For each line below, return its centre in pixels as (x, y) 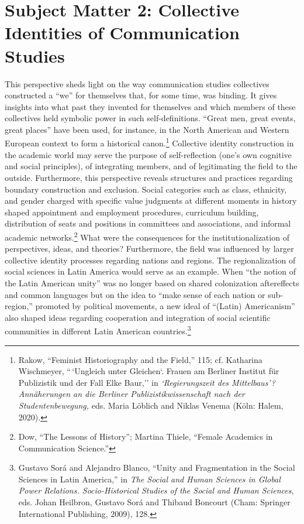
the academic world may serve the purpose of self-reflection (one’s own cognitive (148, 154)
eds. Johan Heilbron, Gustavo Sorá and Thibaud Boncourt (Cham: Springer (154, 502)
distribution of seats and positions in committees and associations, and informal (148, 223)
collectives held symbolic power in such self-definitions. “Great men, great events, (150, 118)
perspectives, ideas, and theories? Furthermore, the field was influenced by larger (149, 249)
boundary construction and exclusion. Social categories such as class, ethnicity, (146, 189)
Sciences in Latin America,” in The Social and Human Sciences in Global (149, 479)
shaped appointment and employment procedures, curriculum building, (132, 212)
